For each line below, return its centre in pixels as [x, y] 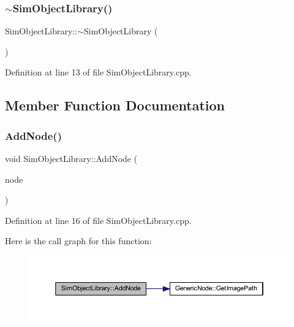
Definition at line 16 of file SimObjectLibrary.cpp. [98, 220]
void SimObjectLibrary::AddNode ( [71, 158]
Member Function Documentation [115, 105]
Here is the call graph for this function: [78, 241]
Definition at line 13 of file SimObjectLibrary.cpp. [98, 72]
